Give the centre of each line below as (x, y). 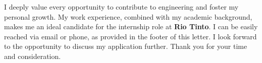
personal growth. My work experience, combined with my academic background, (128, 16)
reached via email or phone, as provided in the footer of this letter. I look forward (130, 36)
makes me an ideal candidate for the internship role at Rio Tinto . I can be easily (131, 26)
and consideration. (33, 56)
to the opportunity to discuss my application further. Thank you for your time (126, 46)
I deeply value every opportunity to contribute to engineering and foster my (121, 7)
